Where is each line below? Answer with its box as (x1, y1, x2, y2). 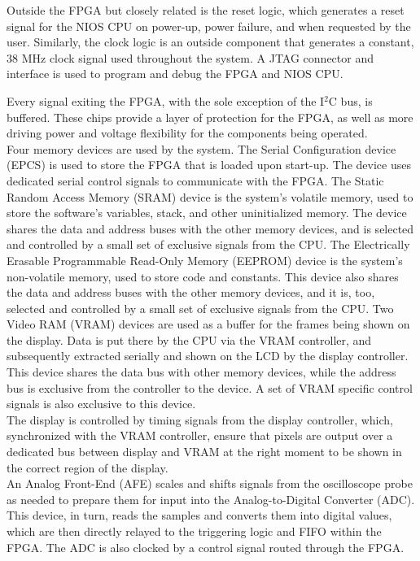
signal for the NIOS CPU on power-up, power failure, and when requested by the (7, 17, 411, 34)
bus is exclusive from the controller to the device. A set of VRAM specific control (7, 379, 413, 396)
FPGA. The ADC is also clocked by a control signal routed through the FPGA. (7, 538, 405, 555)
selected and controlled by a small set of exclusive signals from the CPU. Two (7, 299, 394, 316)
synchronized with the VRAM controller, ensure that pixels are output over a (7, 427, 393, 444)
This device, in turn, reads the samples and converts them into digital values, (7, 507, 392, 524)
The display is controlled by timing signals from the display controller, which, (7, 411, 394, 428)
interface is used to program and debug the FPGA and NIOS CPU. (7, 65, 343, 82)
